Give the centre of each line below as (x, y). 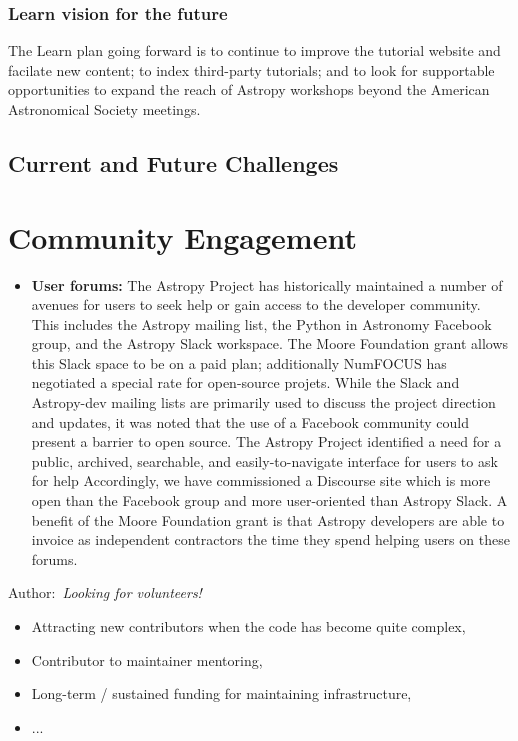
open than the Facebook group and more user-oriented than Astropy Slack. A (269, 500)
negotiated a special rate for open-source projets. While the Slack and (245, 382)
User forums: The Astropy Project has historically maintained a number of (267, 284)
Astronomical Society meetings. (104, 109)
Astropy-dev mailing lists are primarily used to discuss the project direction (263, 402)
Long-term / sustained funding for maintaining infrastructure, (221, 693)
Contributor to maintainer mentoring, (147, 659)
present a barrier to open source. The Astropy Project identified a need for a (266, 441)
